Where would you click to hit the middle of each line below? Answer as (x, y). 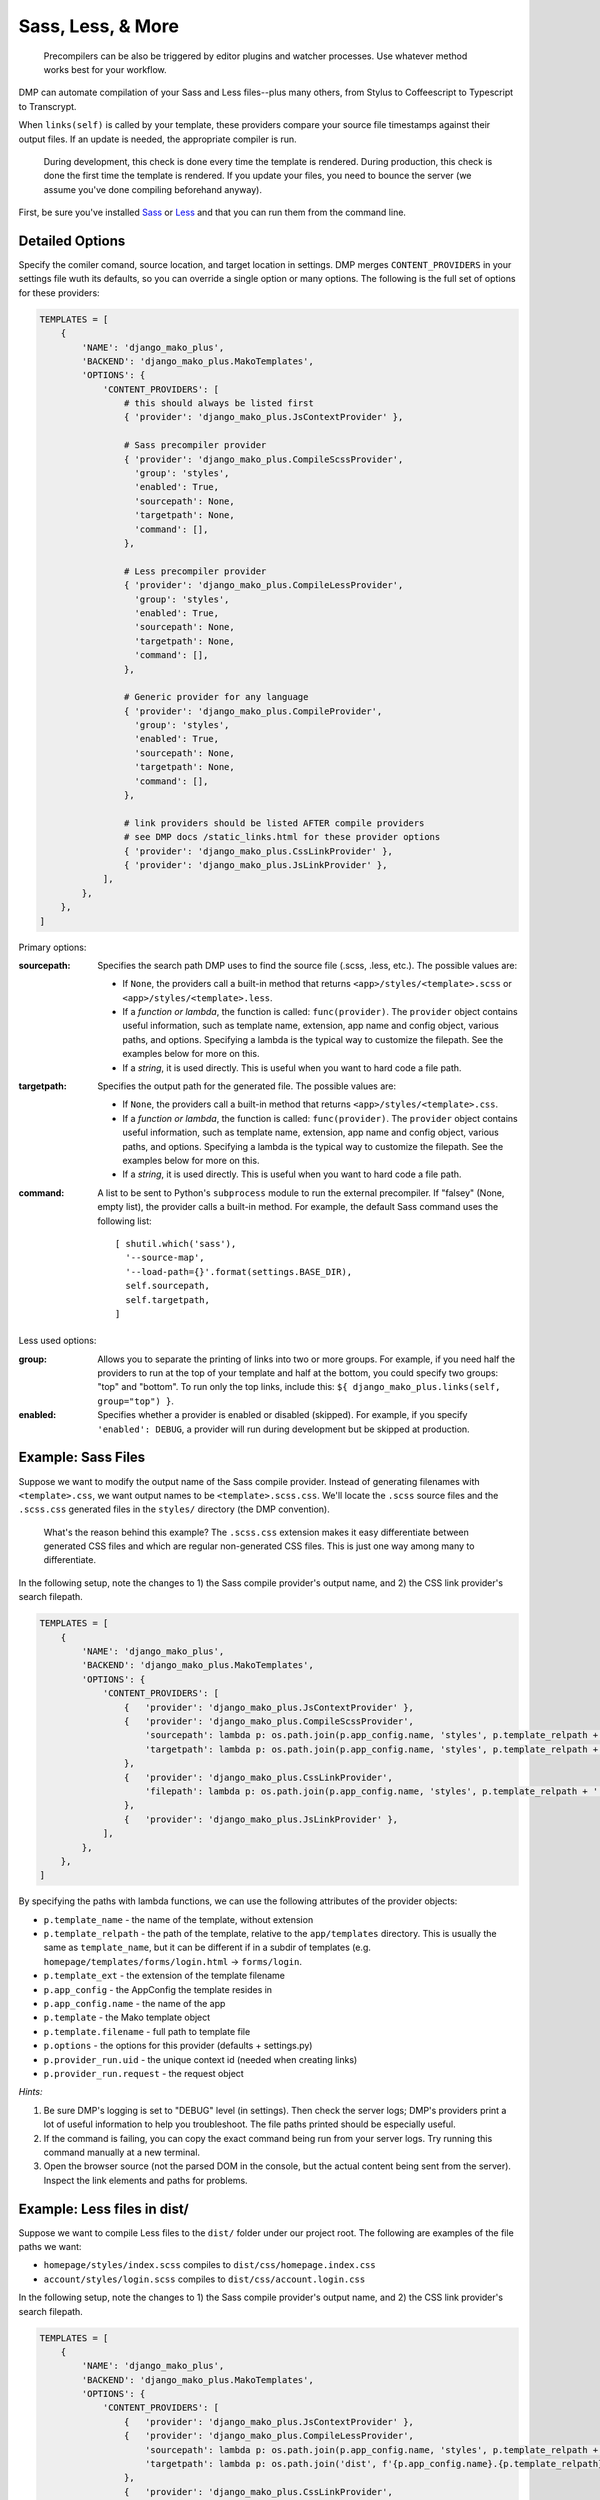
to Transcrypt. (47, 106)
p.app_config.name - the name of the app (134, 2003)
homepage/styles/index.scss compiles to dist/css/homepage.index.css (209, 2265)
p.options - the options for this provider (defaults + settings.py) (178, 2046)
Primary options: (52, 947)
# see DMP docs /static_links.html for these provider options (282, 837)
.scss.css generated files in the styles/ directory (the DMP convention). (174, 1509)
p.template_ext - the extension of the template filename (164, 1976)
